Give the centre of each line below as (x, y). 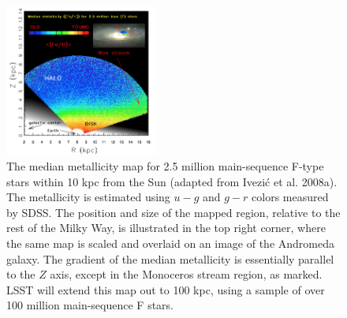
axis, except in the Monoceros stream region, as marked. (186, 274)
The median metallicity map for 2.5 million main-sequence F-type (165, 165)
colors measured (290, 197)
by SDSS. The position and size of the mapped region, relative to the (173, 212)
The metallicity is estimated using (88, 197)
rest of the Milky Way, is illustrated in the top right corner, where (166, 228)
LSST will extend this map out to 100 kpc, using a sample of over (166, 289)
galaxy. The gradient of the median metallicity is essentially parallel (170, 258)
